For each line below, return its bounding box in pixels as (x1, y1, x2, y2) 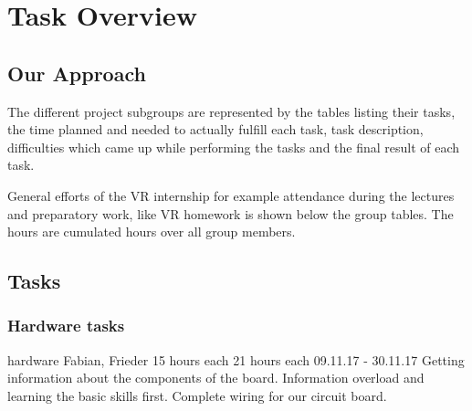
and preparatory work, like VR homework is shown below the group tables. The (7, 204, 454, 223)
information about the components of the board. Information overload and (7, 368, 425, 387)
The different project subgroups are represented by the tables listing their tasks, (7, 101, 456, 121)
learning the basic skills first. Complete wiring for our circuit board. (7, 385, 387, 405)
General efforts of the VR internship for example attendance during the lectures (7, 185, 455, 205)
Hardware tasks (7, 314, 125, 337)
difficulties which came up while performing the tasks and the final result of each (7, 137, 460, 156)
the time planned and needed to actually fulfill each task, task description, (7, 120, 424, 139)
